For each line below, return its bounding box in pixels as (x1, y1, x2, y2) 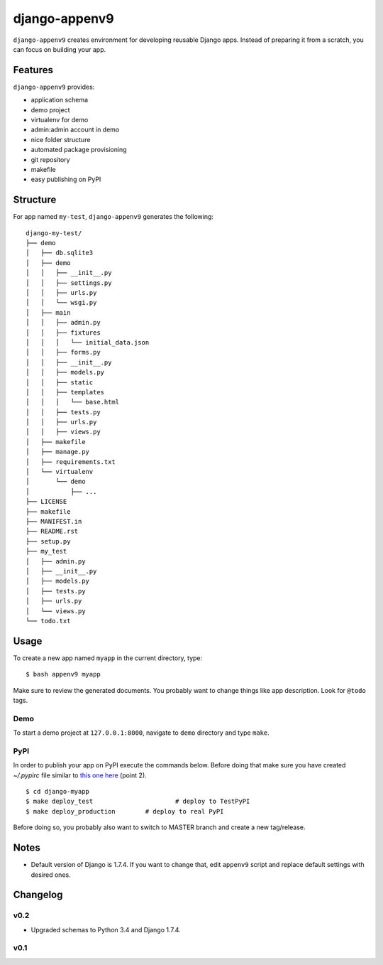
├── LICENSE (26, 497, 67, 506)
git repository (30, 155, 70, 163)
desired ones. (30, 870, 71, 879)
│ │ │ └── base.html (26, 398, 120, 406)
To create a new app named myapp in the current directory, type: (13, 654, 203, 662)
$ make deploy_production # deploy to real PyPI (26, 807, 224, 815)
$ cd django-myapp (26, 787, 90, 796)
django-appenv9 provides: (13, 82, 95, 91)
